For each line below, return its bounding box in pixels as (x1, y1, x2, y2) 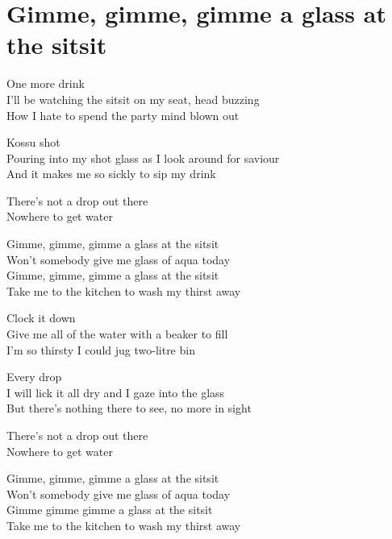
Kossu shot (6, 134, 60, 151)
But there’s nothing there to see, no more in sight (6, 400, 252, 417)
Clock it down (6, 309, 76, 326)
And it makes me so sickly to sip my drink (6, 165, 216, 182)
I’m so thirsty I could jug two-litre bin (6, 341, 195, 358)
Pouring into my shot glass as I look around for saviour (6, 149, 280, 166)
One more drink (6, 75, 85, 92)
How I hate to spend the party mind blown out (6, 106, 240, 123)
